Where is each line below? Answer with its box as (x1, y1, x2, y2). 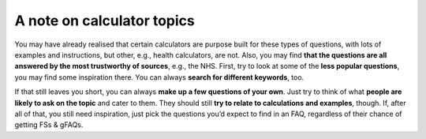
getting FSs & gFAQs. (14, 120, 84, 130)
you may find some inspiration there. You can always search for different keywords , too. (14, 72, 305, 82)
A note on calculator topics (14, 12, 195, 29)
